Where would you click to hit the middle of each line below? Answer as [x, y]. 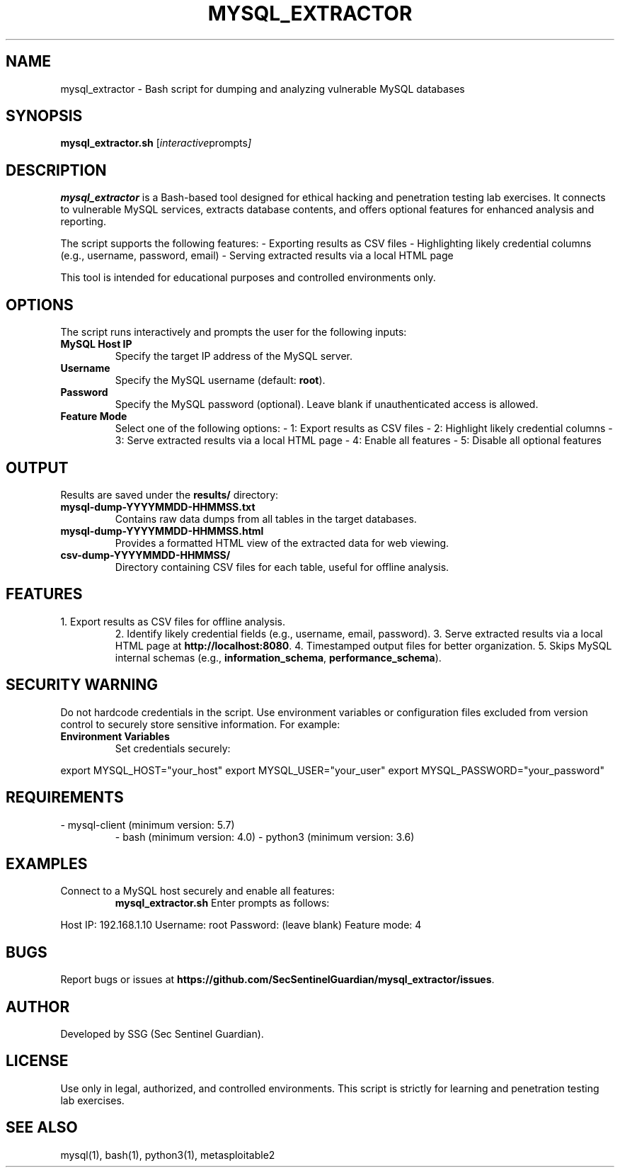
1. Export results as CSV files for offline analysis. [173, 621]
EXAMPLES [47, 863]
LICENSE [37, 1061]
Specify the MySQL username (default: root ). [220, 380]
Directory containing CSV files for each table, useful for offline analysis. [282, 567]
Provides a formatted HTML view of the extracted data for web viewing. [282, 543]
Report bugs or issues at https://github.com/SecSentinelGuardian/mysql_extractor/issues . [277, 980]
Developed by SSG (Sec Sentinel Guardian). [162, 1034]
